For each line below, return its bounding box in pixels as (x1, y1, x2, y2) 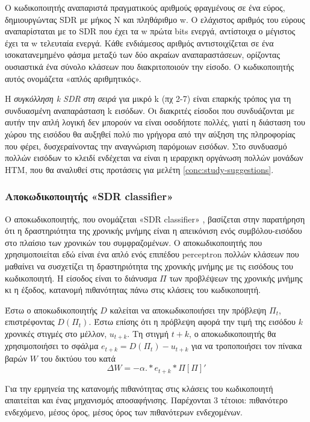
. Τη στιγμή (127, 327, 169, 339)
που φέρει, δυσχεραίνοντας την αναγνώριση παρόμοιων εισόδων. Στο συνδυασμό (5, 139, 287, 152)
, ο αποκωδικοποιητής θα (189, 327, 276, 339)
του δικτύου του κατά (40, 351, 116, 364)
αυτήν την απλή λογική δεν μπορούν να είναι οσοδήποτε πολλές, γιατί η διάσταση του (5, 116, 305, 128)
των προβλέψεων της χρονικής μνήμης (169, 271, 303, 284)
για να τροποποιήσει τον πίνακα (191, 339, 302, 352)
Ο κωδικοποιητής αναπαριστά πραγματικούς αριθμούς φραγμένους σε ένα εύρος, (5, 1, 285, 13)
